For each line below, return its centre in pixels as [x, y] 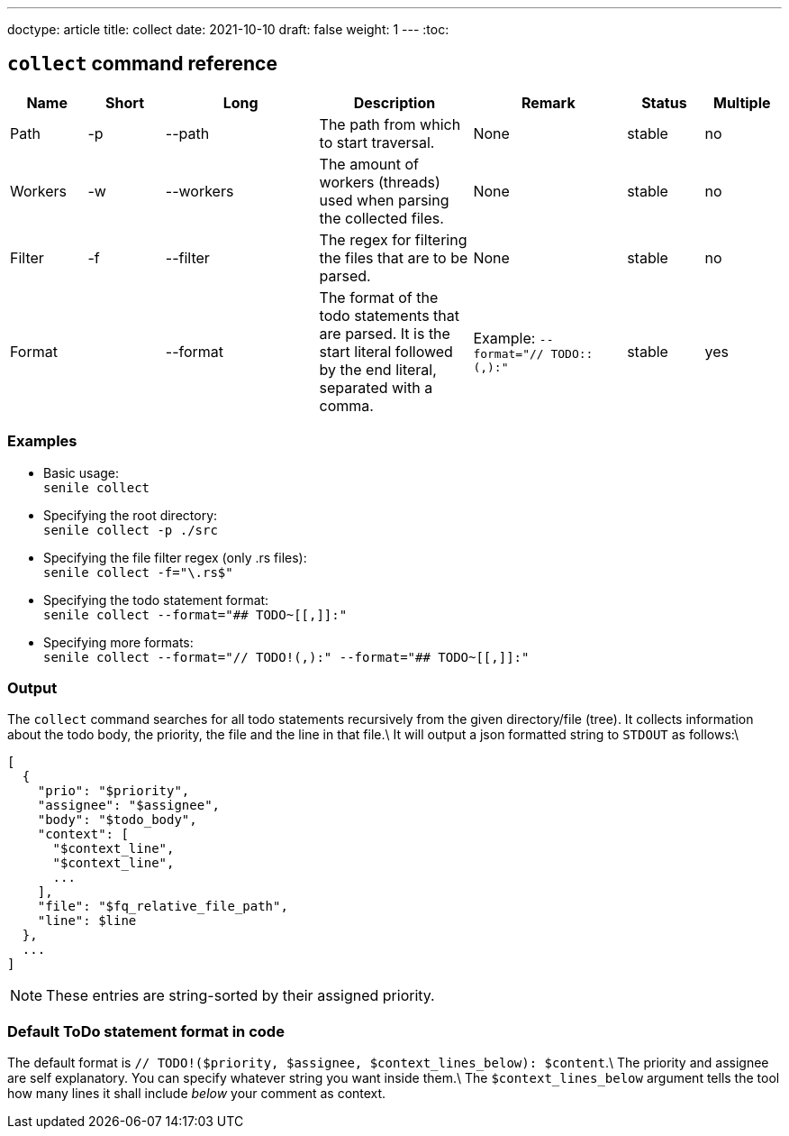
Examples [42, 441]
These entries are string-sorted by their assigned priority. [240, 996]
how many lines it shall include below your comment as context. [197, 1094]
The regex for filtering [393, 239]
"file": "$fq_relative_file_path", [163, 907]
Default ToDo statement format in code [146, 1031]
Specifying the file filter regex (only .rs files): [175, 557]
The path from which [390, 124]
